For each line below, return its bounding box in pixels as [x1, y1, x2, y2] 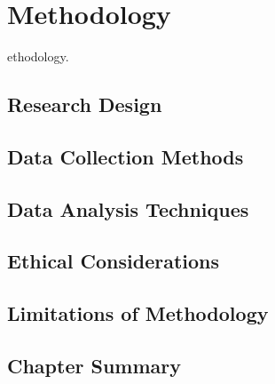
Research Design [7, 91, 162, 118]
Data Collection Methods [7, 142, 244, 170]
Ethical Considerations [7, 247, 220, 275]
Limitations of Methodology [7, 300, 269, 327]
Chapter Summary [7, 352, 181, 380]
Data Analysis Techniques [7, 195, 249, 222]
